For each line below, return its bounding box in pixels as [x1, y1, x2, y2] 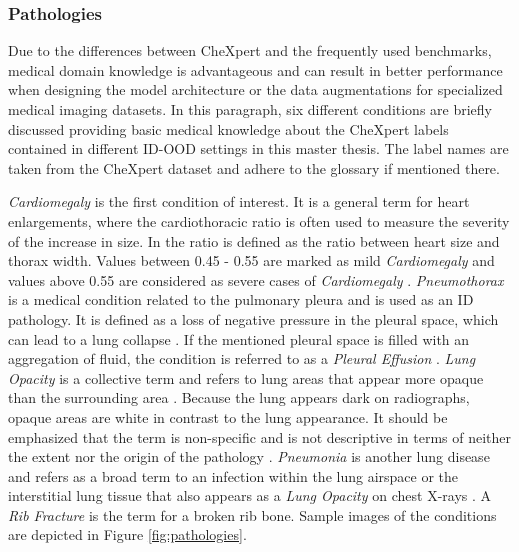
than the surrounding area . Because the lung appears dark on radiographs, [8, 387, 470, 408]
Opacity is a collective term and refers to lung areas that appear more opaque [8, 367, 484, 388]
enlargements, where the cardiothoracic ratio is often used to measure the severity [8, 210, 510, 231]
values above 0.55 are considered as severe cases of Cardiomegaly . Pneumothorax [8, 269, 504, 290]
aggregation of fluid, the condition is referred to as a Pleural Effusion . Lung [8, 348, 476, 369]
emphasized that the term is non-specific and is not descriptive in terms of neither [8, 426, 512, 447]
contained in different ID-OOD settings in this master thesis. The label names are [8, 138, 509, 159]
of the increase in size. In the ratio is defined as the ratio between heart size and [8, 230, 500, 251]
